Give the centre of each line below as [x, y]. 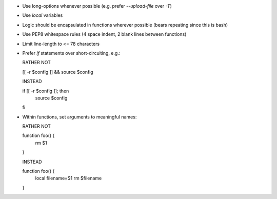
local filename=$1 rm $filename [68, 178]
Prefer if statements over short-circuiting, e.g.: [71, 53]
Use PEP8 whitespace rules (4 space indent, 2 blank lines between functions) [104, 34]
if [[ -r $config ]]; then [46, 91]
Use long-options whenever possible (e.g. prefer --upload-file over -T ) [97, 6]
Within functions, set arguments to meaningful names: [80, 117]
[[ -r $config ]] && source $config [58, 72]
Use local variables [43, 15]
